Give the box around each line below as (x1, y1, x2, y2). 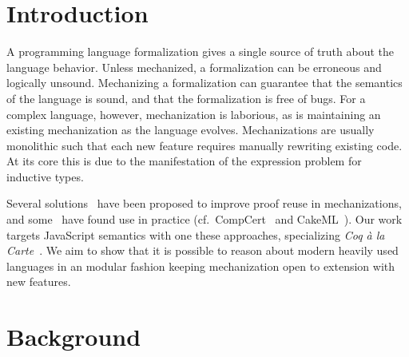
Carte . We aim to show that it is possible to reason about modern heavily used (6, 242, 399, 259)
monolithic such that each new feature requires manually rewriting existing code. (6, 137, 403, 153)
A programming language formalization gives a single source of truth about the (6, 43, 395, 60)
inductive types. (6, 168, 84, 184)
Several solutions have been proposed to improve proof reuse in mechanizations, (6, 195, 402, 212)
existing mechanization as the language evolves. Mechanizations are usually (6, 121, 375, 138)
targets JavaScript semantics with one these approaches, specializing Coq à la (6, 226, 385, 243)
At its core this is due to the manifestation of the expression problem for (6, 153, 362, 169)
